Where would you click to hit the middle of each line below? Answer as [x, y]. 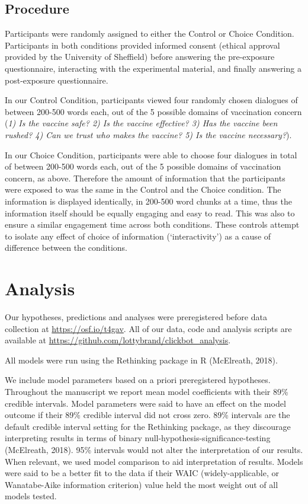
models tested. [31, 496]
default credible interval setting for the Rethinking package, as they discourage [148, 426]
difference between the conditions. [66, 248]
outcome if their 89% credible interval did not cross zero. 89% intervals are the [147, 415]
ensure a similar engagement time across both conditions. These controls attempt [152, 224]
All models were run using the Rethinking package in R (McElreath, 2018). [141, 360]
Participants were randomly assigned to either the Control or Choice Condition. [150, 34]
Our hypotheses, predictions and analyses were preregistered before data [136, 317]
